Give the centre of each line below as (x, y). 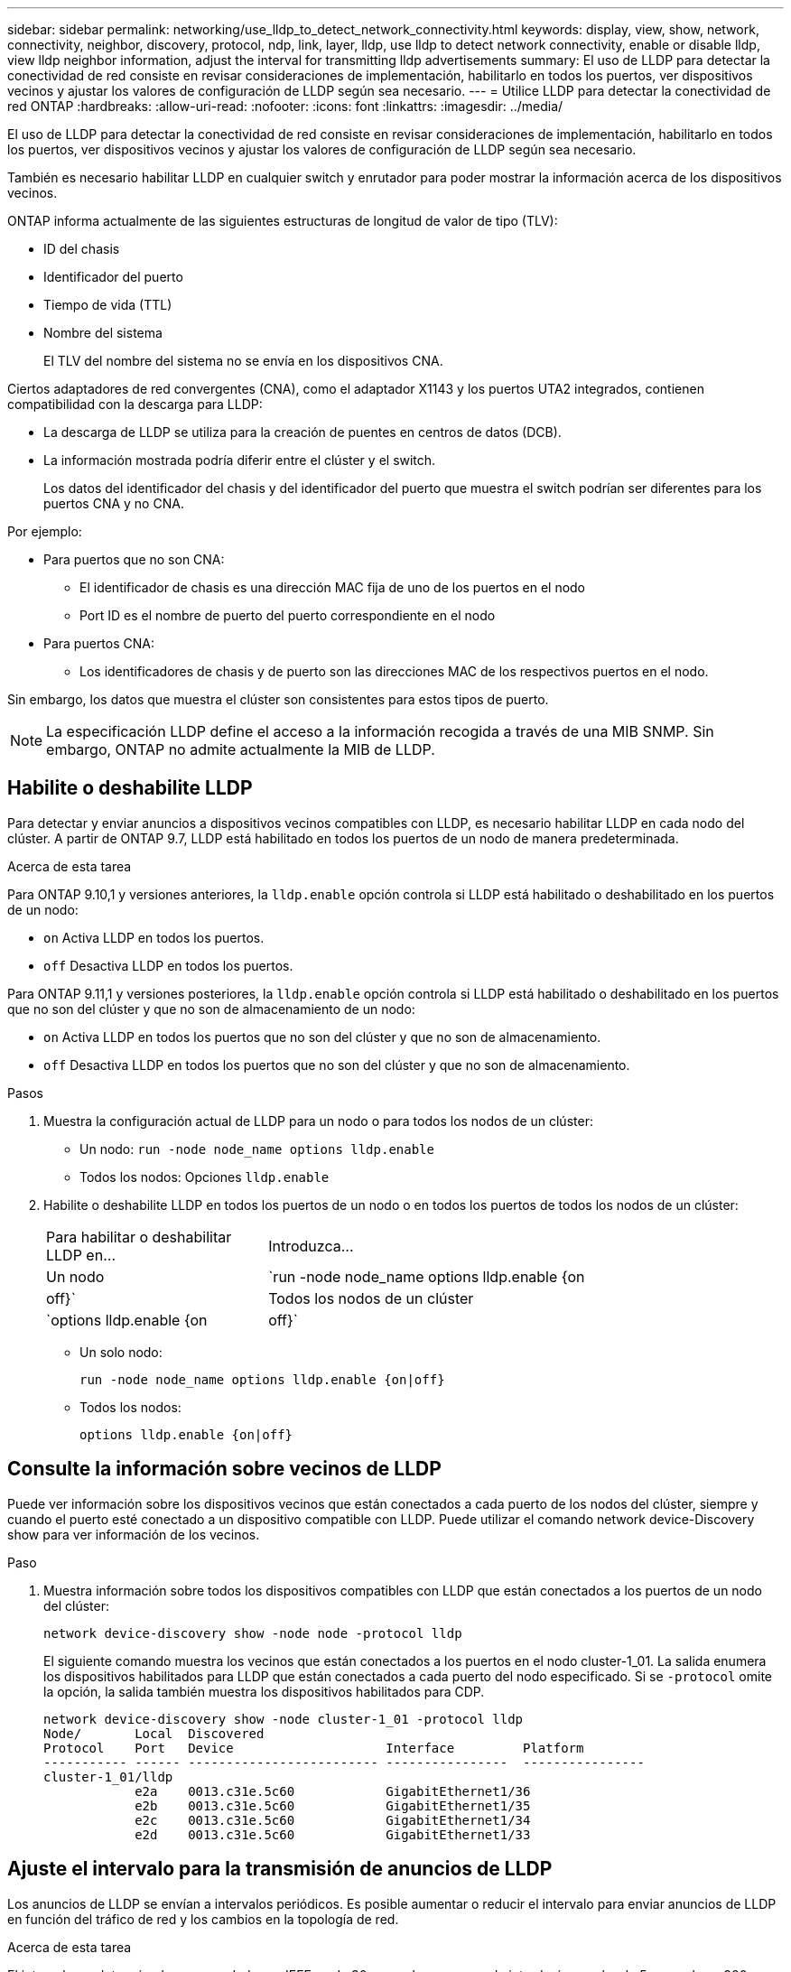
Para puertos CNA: (99, 643)
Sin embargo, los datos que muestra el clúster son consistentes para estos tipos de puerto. (278, 699)
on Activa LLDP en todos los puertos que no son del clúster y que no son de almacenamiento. (322, 1037)
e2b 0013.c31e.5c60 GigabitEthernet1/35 (333, 1805)
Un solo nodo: (121, 1352)
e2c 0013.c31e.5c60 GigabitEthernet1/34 (333, 1820)
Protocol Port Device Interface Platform (314, 1748)
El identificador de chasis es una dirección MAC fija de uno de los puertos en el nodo (333, 587)
